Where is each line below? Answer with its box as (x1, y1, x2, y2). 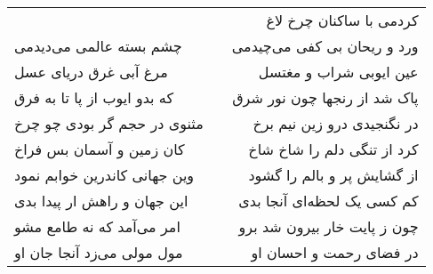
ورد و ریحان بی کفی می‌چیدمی (231, 36, 419, 56)
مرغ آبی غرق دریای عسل (14, 61, 168, 82)
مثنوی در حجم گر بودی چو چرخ (14, 113, 204, 133)
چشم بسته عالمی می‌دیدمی (14, 36, 182, 56)
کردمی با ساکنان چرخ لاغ (266, 10, 419, 30)
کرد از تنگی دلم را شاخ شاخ (248, 139, 419, 159)
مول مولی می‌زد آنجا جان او (14, 242, 183, 262)
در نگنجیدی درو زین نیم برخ (253, 113, 419, 133)
